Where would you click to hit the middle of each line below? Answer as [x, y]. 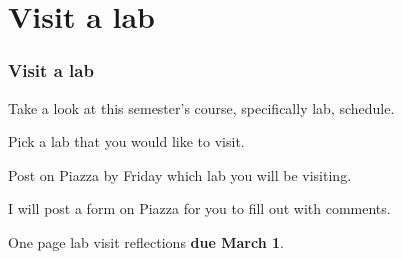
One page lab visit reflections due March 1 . [146, 241]
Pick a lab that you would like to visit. [126, 141]
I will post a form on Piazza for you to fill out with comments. [199, 208]
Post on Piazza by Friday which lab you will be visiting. [180, 174]
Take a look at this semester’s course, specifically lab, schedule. [201, 107]
